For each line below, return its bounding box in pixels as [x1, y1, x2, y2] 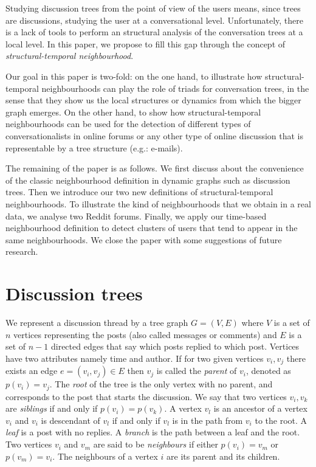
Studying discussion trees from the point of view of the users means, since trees [5, 2, 301, 14]
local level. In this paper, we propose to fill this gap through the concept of [5, 37, 286, 50]
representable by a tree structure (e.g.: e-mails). [5, 141, 183, 154]
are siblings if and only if [5, 402, 98, 415]
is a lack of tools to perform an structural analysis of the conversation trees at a [5, 26, 303, 38]
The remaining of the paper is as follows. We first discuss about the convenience [5, 162, 304, 175]
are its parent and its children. [167, 449, 280, 462]
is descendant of [41, 413, 100, 426]
